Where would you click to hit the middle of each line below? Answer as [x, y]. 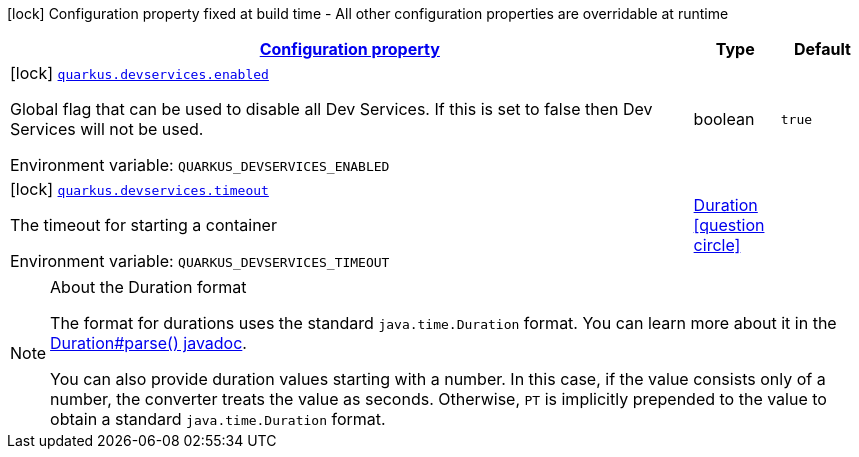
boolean [724, 119]
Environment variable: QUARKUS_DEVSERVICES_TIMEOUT [200, 261]
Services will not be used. [107, 129]
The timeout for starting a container [143, 225]
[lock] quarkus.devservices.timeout [139, 189]
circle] [717, 245]
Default [822, 49]
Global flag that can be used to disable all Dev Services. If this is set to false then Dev [331, 109]
